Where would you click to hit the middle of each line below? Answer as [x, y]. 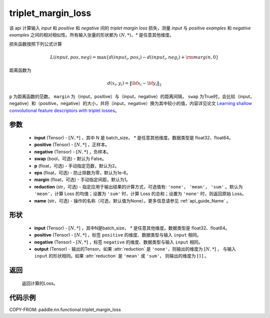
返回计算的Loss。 [40, 283]
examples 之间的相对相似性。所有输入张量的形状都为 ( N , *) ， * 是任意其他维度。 [92, 34]
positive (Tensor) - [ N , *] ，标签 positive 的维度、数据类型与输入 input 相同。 [118, 235]
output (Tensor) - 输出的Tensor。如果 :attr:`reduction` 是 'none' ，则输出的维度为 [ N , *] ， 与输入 [135, 249]
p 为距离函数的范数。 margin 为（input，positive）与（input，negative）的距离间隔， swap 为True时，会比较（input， [132, 96]
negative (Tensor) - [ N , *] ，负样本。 [73, 151]
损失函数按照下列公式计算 [35, 44]
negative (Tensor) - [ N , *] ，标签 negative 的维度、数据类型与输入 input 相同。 [118, 242]
